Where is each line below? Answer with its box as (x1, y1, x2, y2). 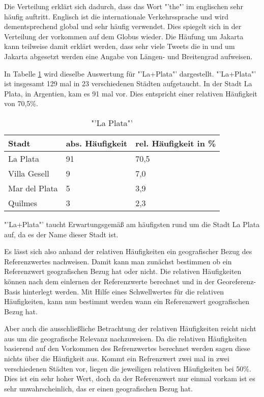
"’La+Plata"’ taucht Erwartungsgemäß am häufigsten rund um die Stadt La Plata (4, 218, 260, 229)
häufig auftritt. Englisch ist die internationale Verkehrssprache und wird (4, 11, 229, 21)
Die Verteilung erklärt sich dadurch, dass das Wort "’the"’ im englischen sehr (4, 1, 243, 11)
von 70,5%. (4, 98, 38, 109)
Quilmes (8, 196, 37, 209)
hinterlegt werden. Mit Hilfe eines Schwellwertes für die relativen (22, 286, 224, 296)
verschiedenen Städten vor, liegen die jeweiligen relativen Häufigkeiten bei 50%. (4, 363, 251, 374)
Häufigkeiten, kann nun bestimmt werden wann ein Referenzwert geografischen (4, 296, 249, 307)
